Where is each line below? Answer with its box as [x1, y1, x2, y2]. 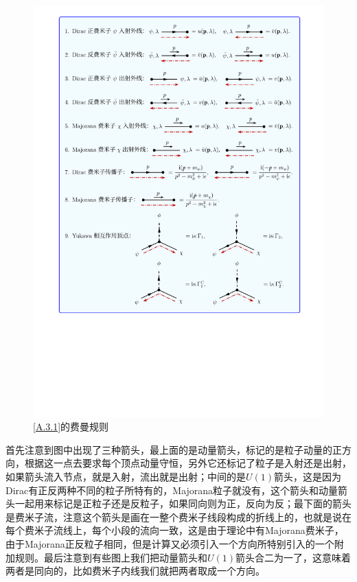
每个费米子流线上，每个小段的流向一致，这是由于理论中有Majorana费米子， [5, 523, 344, 537]
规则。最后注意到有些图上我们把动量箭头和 [14, 550, 207, 564]
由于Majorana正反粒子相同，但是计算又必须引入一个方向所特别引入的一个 [5, 537, 334, 551]
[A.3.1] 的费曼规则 [33, 419, 109, 434]
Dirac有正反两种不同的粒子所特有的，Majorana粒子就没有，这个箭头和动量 [5, 482, 338, 497]
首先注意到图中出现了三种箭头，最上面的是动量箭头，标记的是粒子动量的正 [5, 442, 342, 456]
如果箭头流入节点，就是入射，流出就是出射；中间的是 [5, 469, 246, 484]
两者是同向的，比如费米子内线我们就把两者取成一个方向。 [5, 563, 265, 578]
